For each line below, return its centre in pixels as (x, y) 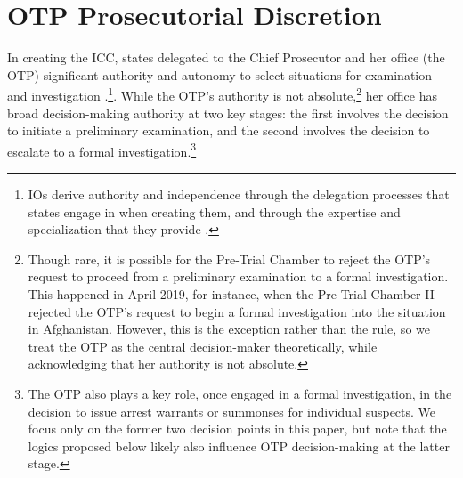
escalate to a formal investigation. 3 (102, 150)
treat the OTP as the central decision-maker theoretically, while (203, 346)
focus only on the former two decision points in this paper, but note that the (237, 429)
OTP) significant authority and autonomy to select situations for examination (220, 74)
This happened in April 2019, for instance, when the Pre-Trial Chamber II (231, 293)
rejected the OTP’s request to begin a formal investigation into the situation (237, 311)
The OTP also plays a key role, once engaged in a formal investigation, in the (240, 393)
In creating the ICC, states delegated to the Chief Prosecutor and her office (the (226, 57)
